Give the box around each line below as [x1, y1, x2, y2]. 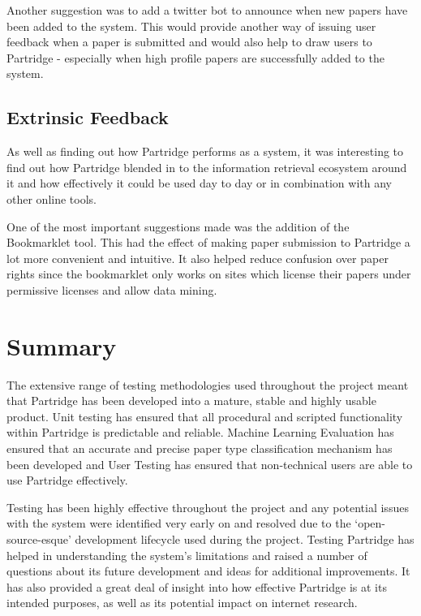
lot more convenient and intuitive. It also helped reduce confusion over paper [6, 249, 389, 266]
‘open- [354, 515, 386, 532]
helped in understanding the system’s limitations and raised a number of [6, 546, 367, 563]
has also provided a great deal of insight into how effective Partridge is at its [6, 578, 387, 595]
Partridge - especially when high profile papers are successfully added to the [6, 49, 384, 66]
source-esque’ [6, 530, 71, 547]
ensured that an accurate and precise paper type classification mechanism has [6, 440, 393, 457]
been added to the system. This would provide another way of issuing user [6, 17, 376, 34]
